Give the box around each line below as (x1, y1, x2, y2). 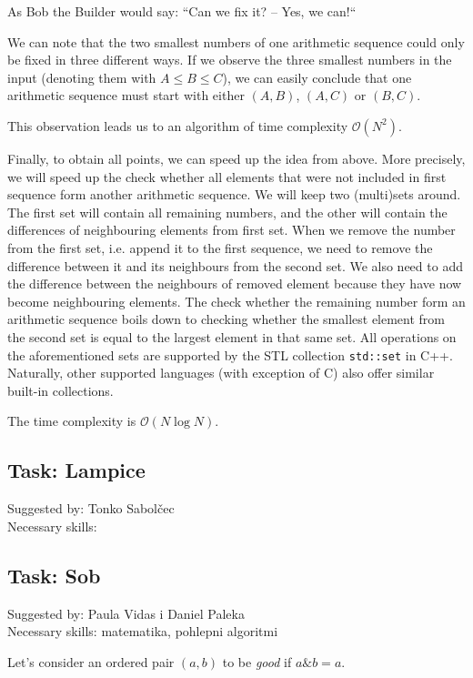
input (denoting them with (7, 67, 156, 86)
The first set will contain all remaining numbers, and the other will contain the (7, 202, 448, 221)
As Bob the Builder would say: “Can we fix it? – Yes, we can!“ (7, 2, 357, 20)
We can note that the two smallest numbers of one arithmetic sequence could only (7, 32, 465, 51)
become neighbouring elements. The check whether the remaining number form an (7, 291, 466, 310)
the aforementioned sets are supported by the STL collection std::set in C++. (7, 345, 453, 364)
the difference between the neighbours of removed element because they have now (7, 274, 462, 293)
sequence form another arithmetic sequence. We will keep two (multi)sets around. (7, 185, 461, 204)
